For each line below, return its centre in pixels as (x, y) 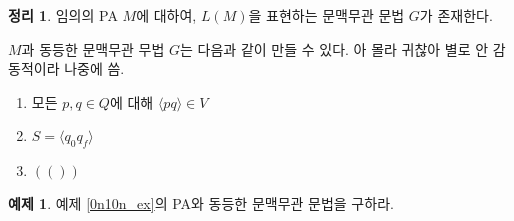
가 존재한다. (456, 15)
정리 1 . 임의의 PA (63, 15)
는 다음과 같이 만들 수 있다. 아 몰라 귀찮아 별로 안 (334, 48)
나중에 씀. (94, 68)
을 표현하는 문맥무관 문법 (326, 15)
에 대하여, (166, 15)
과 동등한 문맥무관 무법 (93, 48)
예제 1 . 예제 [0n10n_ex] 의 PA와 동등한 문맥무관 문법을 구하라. (201, 203)
